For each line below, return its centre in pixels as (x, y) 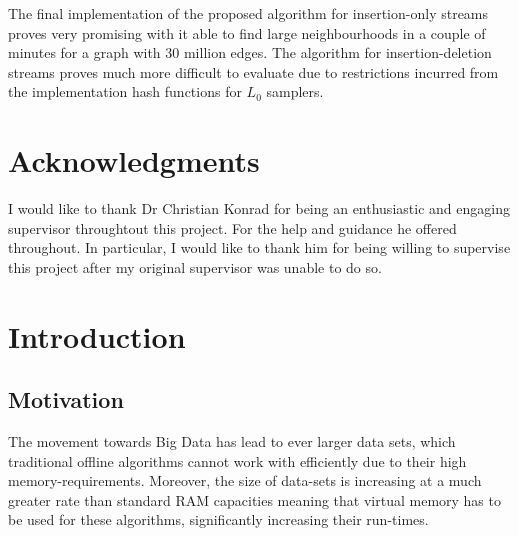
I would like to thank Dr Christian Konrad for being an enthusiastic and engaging (259, 208)
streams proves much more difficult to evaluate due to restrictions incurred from (253, 71)
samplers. (295, 91)
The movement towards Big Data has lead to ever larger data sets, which (232, 441)
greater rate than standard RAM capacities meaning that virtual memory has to (254, 499)
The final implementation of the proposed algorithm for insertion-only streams (248, 13)
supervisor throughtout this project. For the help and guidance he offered (232, 227)
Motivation (66, 399)
